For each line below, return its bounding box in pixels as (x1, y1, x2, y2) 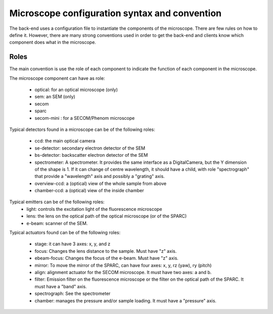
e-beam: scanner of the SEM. (26, 220, 88, 226)
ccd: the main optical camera (34, 138, 96, 144)
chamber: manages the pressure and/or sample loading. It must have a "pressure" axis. (34, 297, 217, 303)
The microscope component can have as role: (9, 75, 105, 81)
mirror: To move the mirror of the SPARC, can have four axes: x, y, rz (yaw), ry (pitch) (34, 262, 212, 268)
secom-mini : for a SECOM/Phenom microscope (34, 115, 135, 121)
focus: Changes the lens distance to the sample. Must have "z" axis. (34, 248, 177, 254)
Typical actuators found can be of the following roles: (9, 230, 121, 236)
